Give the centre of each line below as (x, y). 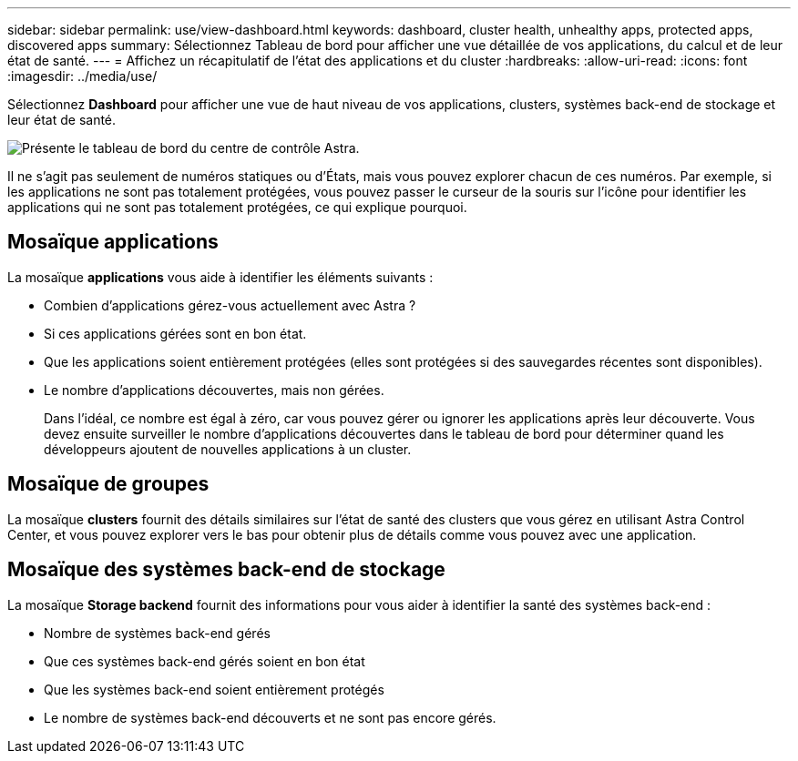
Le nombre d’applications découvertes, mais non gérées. (214, 390)
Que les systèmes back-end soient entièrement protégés (214, 689)
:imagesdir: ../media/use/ (82, 76)
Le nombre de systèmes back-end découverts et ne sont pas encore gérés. (270, 717)
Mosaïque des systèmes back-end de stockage (226, 570)
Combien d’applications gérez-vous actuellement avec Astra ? (230, 305)
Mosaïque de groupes (108, 484)
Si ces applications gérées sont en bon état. (175, 333)
